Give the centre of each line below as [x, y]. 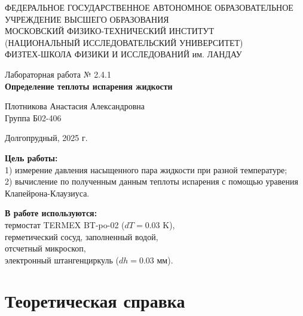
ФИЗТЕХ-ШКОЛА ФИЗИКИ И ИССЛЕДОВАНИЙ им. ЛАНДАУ [123, 54]
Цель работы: [31, 157]
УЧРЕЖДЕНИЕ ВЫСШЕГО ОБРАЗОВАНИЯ [87, 19]
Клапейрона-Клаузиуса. [47, 193]
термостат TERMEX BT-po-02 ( [65, 224]
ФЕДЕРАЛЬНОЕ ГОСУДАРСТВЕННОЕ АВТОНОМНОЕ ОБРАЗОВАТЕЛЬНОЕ [149, 7]
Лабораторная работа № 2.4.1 [58, 74]
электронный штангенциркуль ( [62, 260]
